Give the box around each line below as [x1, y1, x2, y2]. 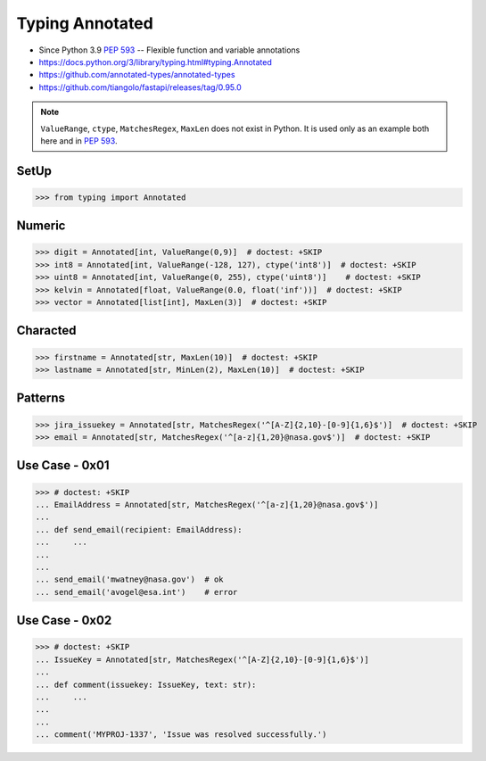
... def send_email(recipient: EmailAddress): [35, 525, 243, 534]
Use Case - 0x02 [16, 613, 112, 628]
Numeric [16, 219, 66, 234]
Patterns [16, 391, 66, 406]
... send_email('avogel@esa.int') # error [35, 587, 238, 597]
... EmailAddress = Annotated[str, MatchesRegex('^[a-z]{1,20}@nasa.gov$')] [35, 500, 379, 509]
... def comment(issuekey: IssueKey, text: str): [35, 679, 257, 690]
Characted [16, 323, 77, 338]
